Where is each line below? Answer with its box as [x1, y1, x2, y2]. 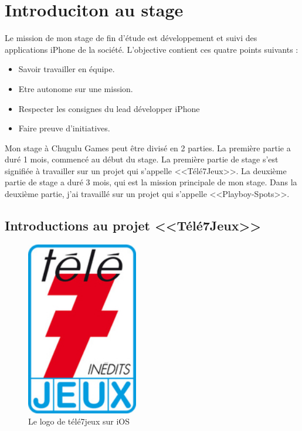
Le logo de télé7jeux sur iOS [28, 415, 130, 427]
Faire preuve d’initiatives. [18, 122, 110, 134]
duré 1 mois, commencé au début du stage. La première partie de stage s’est [5, 153, 279, 165]
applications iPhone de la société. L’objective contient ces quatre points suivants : [5, 43, 298, 55]
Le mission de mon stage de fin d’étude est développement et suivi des [5, 32, 257, 44]
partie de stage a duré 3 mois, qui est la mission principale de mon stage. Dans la [5, 176, 297, 188]
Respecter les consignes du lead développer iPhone [18, 102, 200, 114]
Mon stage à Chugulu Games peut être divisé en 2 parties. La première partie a [5, 141, 291, 154]
